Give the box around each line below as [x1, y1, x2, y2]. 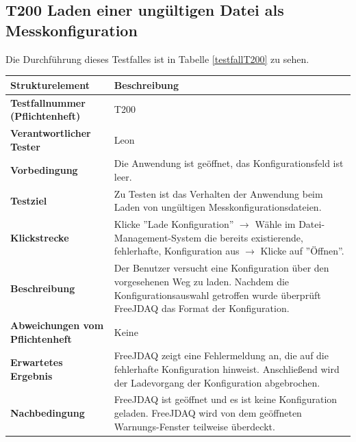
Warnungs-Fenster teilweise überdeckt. [114, 419, 275, 433]
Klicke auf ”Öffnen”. [260, 244, 344, 258]
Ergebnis [10, 368, 53, 382]
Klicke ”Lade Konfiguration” [114, 217, 234, 231]
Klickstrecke [10, 230, 69, 244]
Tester [10, 139, 40, 153]
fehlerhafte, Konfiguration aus [114, 244, 240, 258]
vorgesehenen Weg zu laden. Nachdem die [114, 274, 290, 288]
